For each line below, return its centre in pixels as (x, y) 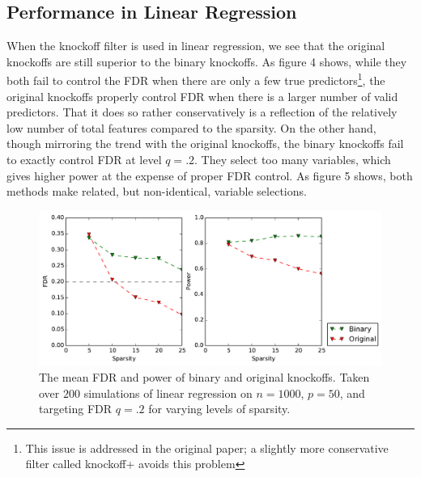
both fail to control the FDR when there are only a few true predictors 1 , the (196, 79)
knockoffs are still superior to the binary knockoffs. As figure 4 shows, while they (207, 61)
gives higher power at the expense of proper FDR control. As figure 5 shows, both (210, 175)
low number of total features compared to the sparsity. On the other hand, (191, 127)
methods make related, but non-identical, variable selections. (157, 191)
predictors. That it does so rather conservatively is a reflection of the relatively (202, 112)
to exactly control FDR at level (84, 160)
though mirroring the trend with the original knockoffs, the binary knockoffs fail (205, 144)
